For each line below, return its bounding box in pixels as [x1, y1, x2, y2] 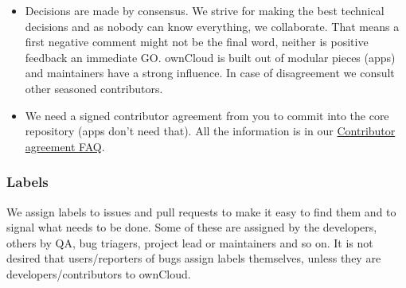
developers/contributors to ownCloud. [6, 265, 191, 282]
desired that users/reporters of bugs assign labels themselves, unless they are [6, 250, 381, 267]
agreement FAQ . [25, 138, 105, 154]
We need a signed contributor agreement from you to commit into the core [25, 107, 389, 123]
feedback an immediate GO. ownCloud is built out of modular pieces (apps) [25, 49, 396, 65]
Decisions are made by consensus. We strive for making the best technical [25, 2, 385, 18]
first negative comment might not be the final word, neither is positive [25, 33, 369, 50]
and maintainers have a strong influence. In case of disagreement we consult [25, 64, 395, 81]
